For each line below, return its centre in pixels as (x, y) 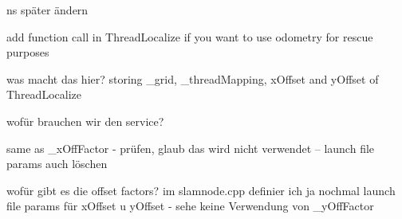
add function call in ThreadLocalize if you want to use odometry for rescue (190, 36)
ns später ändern (47, 10)
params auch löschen (57, 164)
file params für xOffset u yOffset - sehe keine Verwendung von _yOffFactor (190, 206)
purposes (28, 52)
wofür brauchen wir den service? (85, 121)
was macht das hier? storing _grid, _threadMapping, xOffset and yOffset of (193, 78)
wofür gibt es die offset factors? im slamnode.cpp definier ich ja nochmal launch (201, 190)
